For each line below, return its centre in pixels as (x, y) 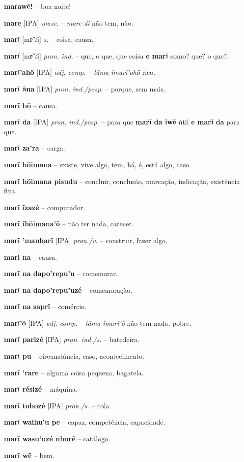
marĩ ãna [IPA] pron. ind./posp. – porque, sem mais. (85, 88)
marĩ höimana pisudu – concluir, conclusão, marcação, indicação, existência (122, 181)
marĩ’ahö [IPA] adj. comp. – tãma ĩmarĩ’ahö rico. (80, 72)
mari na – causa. (31, 257)
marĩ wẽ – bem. (29, 455)
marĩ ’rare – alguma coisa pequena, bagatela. (74, 372)
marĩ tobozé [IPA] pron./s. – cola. (58, 405)
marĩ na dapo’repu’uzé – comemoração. (68, 290)
